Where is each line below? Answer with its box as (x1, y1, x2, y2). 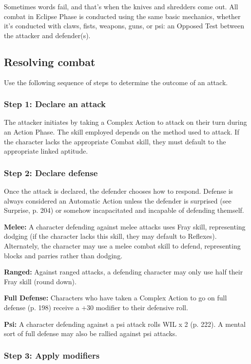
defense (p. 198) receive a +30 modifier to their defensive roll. (4, 302, 188, 312)
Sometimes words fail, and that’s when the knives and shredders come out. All (4, 1, 238, 11)
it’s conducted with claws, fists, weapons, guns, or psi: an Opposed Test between (4, 21, 245, 31)
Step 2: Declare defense (4, 166, 98, 179)
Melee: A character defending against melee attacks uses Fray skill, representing (4, 221, 246, 231)
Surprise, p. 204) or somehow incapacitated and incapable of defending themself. (4, 205, 244, 215)
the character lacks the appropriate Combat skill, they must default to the (4, 136, 226, 146)
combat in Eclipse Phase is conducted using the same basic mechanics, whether (4, 11, 241, 21)
